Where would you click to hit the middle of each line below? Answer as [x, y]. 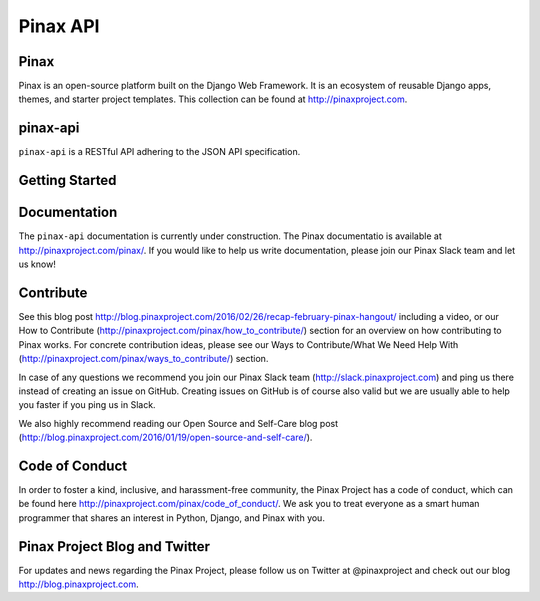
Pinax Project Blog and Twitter [114, 546]
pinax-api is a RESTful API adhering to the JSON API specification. [159, 152]
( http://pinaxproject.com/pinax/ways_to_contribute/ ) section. [143, 359]
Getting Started [67, 180]
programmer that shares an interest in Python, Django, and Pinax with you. [171, 517]
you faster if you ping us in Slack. [87, 405]
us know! [37, 264]
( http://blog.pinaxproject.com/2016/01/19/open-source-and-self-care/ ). [165, 437]
